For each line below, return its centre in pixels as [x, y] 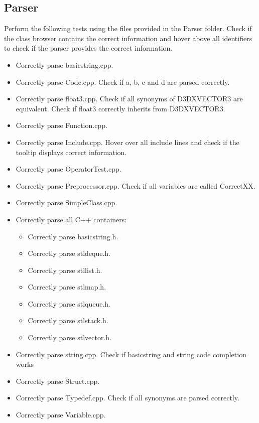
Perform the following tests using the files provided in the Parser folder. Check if [128, 28]
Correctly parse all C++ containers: [71, 219]
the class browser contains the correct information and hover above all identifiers [128, 38]
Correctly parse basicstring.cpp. [64, 64]
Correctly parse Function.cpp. [61, 125]
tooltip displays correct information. [71, 152]
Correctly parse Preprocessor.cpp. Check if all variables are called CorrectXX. [136, 185]
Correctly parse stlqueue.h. [69, 303]
